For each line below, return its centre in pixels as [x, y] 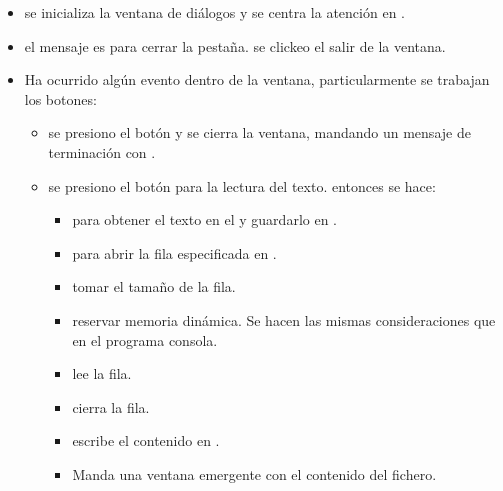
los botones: [60, 98]
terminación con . [102, 151]
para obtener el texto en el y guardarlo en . [204, 219]
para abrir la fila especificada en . [174, 252]
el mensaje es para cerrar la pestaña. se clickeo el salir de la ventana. [235, 45]
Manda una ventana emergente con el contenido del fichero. [254, 473]
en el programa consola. [145, 339]
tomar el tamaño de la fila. [154, 286]
